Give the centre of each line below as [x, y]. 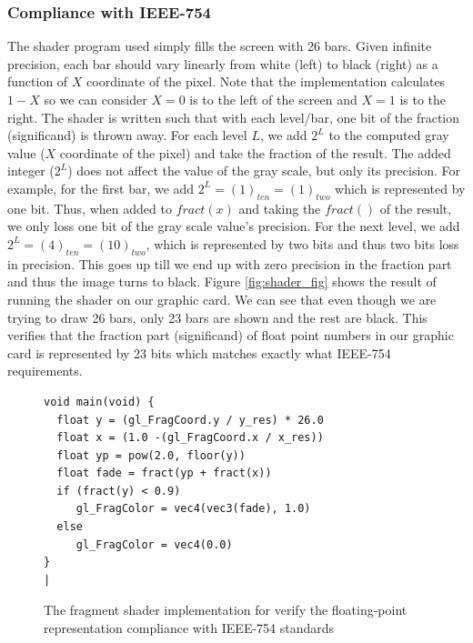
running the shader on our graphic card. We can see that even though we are [222, 299]
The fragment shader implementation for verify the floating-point [226, 610]
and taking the [280, 208]
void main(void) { [99, 402]
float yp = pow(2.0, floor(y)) [151, 455]
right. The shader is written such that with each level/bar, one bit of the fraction [234, 117]
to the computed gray [389, 135]
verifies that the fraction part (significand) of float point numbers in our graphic [231, 335]
